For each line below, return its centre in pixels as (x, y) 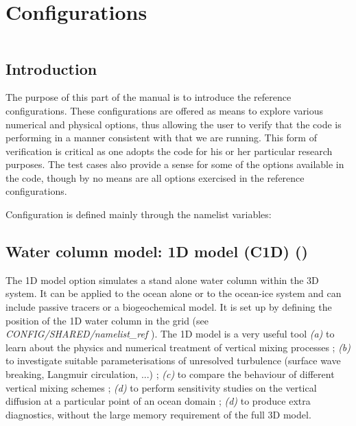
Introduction (51, 68)
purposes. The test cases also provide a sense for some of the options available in (175, 164)
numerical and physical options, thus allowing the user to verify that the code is (174, 124)
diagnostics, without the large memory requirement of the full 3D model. (158, 414)
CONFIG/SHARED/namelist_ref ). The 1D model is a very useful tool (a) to (170, 334)
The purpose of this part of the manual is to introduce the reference (149, 97)
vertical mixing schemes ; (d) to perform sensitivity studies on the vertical (161, 387)
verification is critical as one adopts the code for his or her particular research (169, 151)
